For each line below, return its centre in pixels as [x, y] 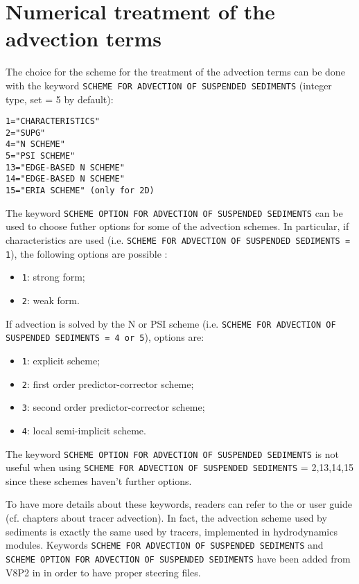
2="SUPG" [26, 133]
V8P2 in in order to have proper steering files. [103, 572]
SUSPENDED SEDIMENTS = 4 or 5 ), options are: [105, 337]
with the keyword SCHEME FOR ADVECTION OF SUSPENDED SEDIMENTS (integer [169, 85]
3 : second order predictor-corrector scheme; [113, 407]
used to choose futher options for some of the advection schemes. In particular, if [177, 226]
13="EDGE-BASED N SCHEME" [65, 167]
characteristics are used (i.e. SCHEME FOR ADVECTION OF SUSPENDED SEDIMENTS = [178, 240]
